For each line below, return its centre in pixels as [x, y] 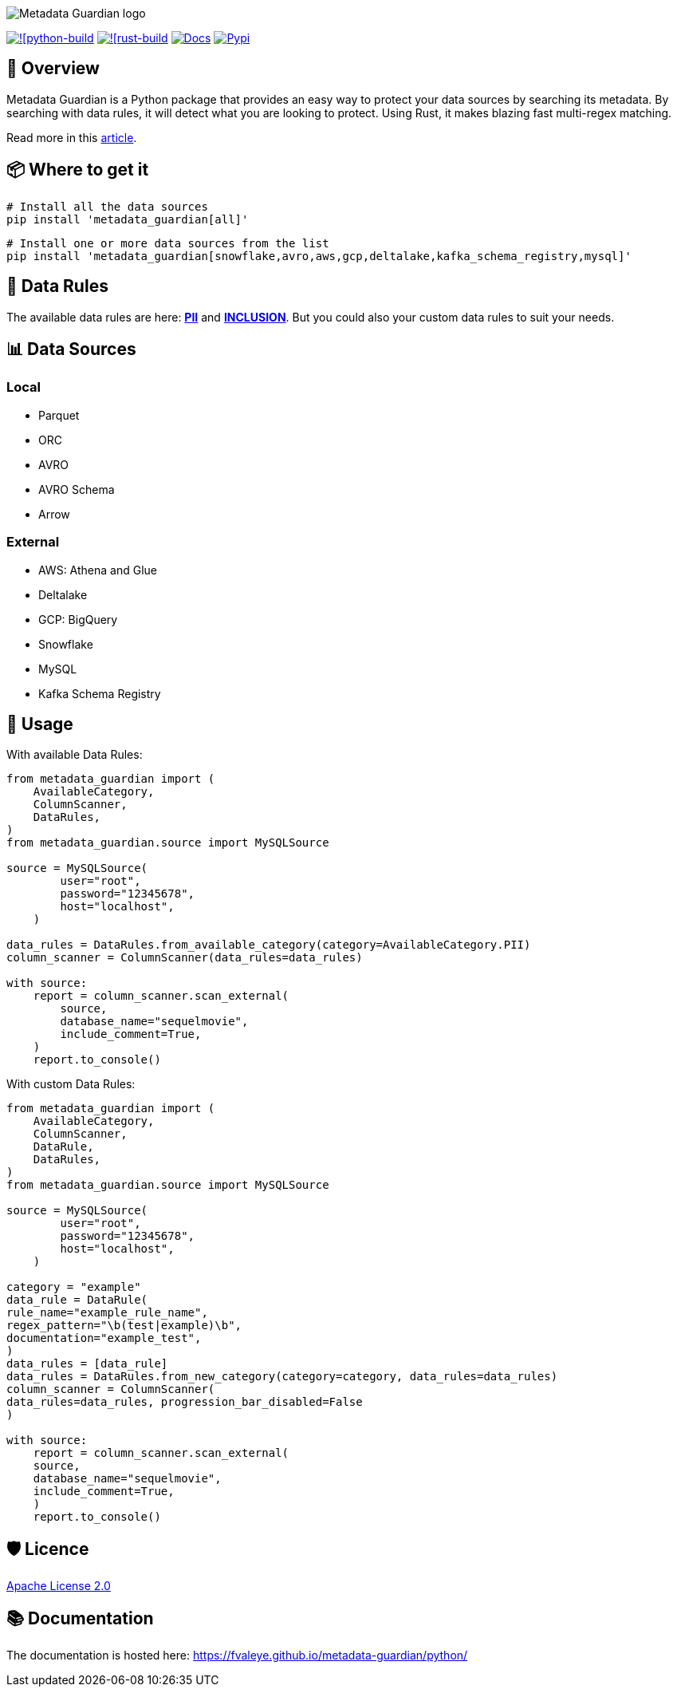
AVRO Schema [77, 489]
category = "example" [74, 1287]
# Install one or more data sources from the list [168, 243]
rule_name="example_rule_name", [107, 1313]
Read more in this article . [72, 137]
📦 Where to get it [78, 170]
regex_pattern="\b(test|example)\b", [124, 1326]
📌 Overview [53, 69]
